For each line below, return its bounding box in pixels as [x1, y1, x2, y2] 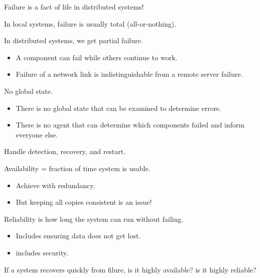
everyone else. [16, 129, 58, 140]
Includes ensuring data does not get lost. [16, 230, 141, 241]
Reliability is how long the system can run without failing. [4, 213, 184, 224]
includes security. [16, 247, 68, 257]
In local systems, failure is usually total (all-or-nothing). [4, 18, 177, 29]
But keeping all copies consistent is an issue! [16, 197, 152, 207]
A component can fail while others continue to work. [16, 52, 178, 62]
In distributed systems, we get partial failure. [4, 35, 143, 46]
